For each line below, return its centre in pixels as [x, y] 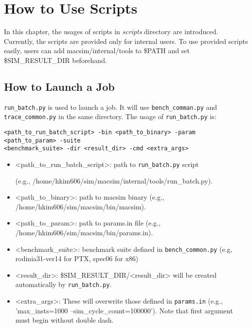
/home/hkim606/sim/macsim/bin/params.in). [84, 233]
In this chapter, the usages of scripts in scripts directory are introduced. [111, 31]
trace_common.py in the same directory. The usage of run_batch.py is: [110, 116]
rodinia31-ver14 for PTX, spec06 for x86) [77, 258]
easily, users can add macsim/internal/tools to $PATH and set [97, 51]
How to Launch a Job [59, 86]
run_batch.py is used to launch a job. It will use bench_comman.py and [111, 107]
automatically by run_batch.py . [63, 284]
